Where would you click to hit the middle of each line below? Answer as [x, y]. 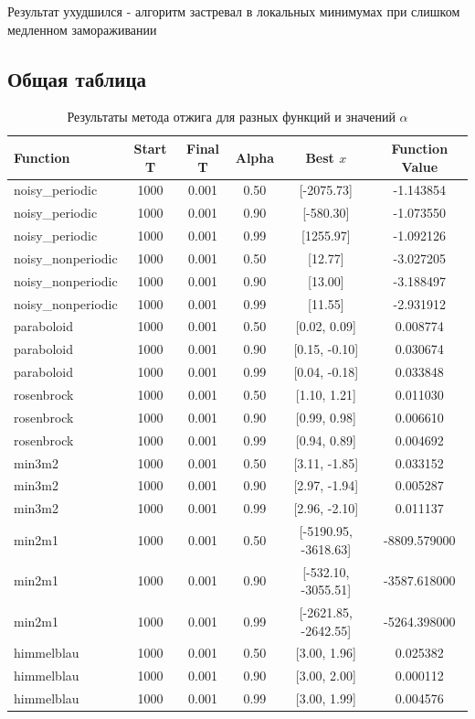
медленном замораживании [82, 29]
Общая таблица [77, 78]
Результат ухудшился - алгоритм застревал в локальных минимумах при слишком [234, 11]
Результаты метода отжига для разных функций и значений [231, 117]
